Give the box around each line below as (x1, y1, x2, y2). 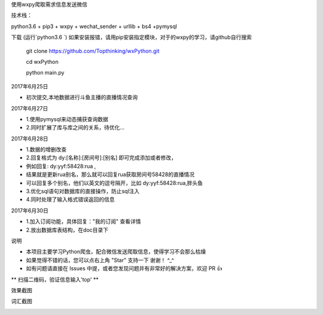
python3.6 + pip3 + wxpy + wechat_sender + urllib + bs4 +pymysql (11, 23, 178, 30)
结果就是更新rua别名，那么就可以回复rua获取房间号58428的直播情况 (26, 171, 195, 178)
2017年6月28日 (11, 135, 48, 142)
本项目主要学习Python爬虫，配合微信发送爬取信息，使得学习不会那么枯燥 (26, 248, 206, 255)
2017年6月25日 (11, 82, 48, 89)
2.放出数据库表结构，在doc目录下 (26, 226, 109, 233)
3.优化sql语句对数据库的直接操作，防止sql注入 (26, 188, 140, 195)
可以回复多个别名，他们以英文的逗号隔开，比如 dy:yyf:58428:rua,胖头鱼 (26, 179, 203, 186)
